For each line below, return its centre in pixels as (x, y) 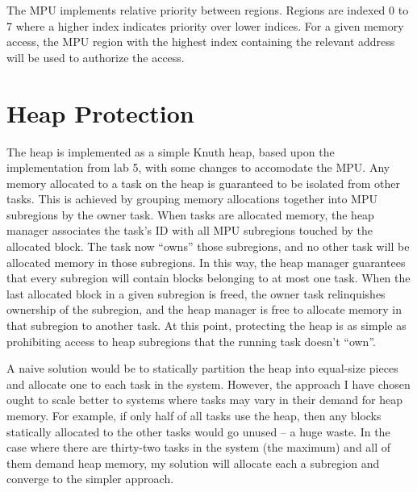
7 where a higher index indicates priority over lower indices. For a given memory (205, 25)
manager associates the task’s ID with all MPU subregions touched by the (190, 230)
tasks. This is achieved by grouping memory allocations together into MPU (192, 199)
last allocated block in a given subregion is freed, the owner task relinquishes (196, 293)
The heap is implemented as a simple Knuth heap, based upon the (171, 151)
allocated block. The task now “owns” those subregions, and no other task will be (208, 246)
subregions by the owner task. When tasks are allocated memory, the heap (190, 214)
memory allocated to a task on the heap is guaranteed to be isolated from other (204, 183)
